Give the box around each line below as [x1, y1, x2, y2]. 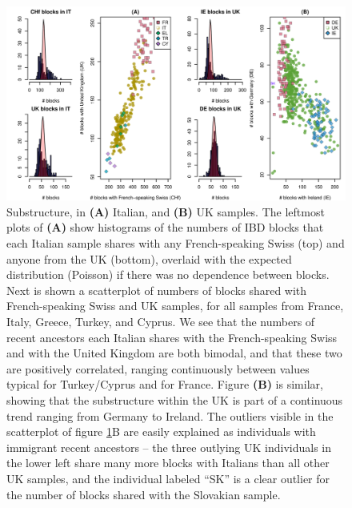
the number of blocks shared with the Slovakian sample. [6, 486, 281, 502]
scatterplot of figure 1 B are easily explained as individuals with [6, 423, 316, 440]
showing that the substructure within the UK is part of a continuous [6, 391, 343, 408]
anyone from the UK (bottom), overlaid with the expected [6, 250, 292, 267]
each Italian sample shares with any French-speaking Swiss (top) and [6, 235, 345, 251]
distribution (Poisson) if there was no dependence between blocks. [6, 266, 330, 283]
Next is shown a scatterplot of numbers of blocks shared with [6, 281, 307, 298]
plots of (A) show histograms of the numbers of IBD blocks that [6, 219, 324, 236]
